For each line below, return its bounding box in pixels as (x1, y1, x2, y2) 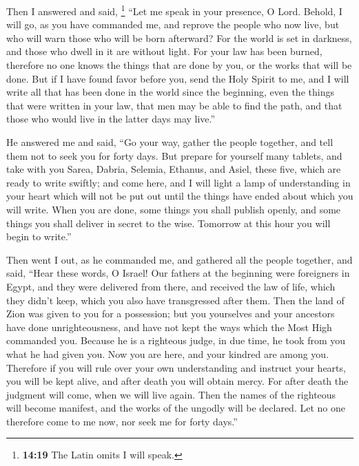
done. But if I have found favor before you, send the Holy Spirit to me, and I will (6, 71, 349, 85)
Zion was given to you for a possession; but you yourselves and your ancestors (6, 306, 335, 321)
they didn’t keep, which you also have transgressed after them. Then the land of (6, 293, 345, 307)
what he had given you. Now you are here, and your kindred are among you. (6, 346, 329, 361)
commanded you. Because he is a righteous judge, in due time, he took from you (6, 333, 346, 348)
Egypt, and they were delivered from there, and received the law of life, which (6, 279, 336, 293)
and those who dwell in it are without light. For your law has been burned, (6, 44, 322, 59)
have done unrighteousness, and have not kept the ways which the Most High (6, 319, 332, 334)
